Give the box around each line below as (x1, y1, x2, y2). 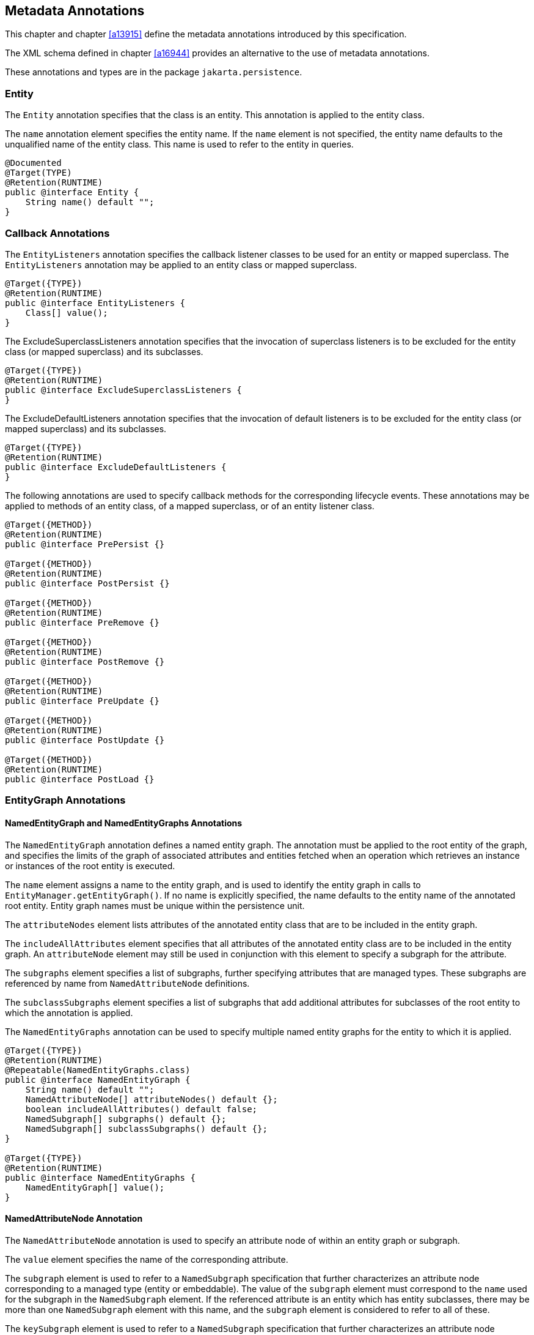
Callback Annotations (5, 226, 110, 239)
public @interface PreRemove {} (5, 617, 159, 627)
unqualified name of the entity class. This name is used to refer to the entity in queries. (5, 139, 354, 150)
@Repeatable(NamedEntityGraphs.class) (5, 1064, 191, 1075)
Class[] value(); (25, 307, 108, 318)
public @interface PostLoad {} (5, 774, 155, 784)
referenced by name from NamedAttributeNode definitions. (5, 978, 250, 989)
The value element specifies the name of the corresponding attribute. (5, 1254, 288, 1265)
